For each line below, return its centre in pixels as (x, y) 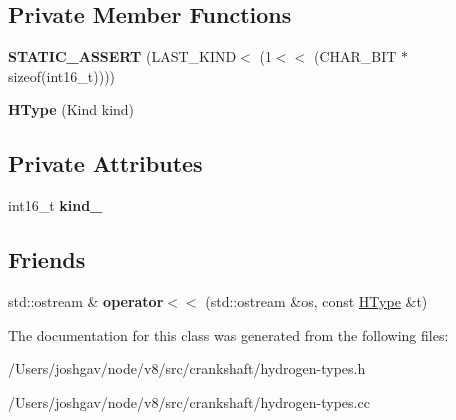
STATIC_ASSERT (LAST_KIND (122, 56)
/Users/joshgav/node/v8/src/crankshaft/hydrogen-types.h (187, 368)
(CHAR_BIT (355, 56)
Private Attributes (105, 163)
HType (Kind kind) (71, 109)
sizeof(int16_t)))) (62, 75)
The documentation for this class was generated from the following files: (228, 334)
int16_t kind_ (55, 205)
